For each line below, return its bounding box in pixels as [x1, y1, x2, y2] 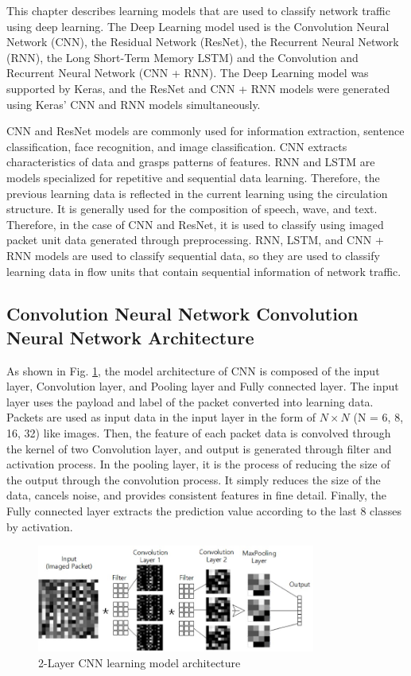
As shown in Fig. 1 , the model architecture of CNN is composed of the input [6, 362, 380, 379]
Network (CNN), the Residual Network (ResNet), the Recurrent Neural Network [6, 33, 399, 50]
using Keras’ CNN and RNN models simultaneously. [6, 95, 261, 112]
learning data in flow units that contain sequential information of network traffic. [6, 262, 401, 279]
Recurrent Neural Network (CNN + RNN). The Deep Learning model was [6, 64, 369, 81]
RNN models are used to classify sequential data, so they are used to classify [6, 247, 380, 263]
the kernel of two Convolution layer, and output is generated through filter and [6, 440, 392, 456]
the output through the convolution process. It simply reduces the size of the [6, 471, 381, 488]
